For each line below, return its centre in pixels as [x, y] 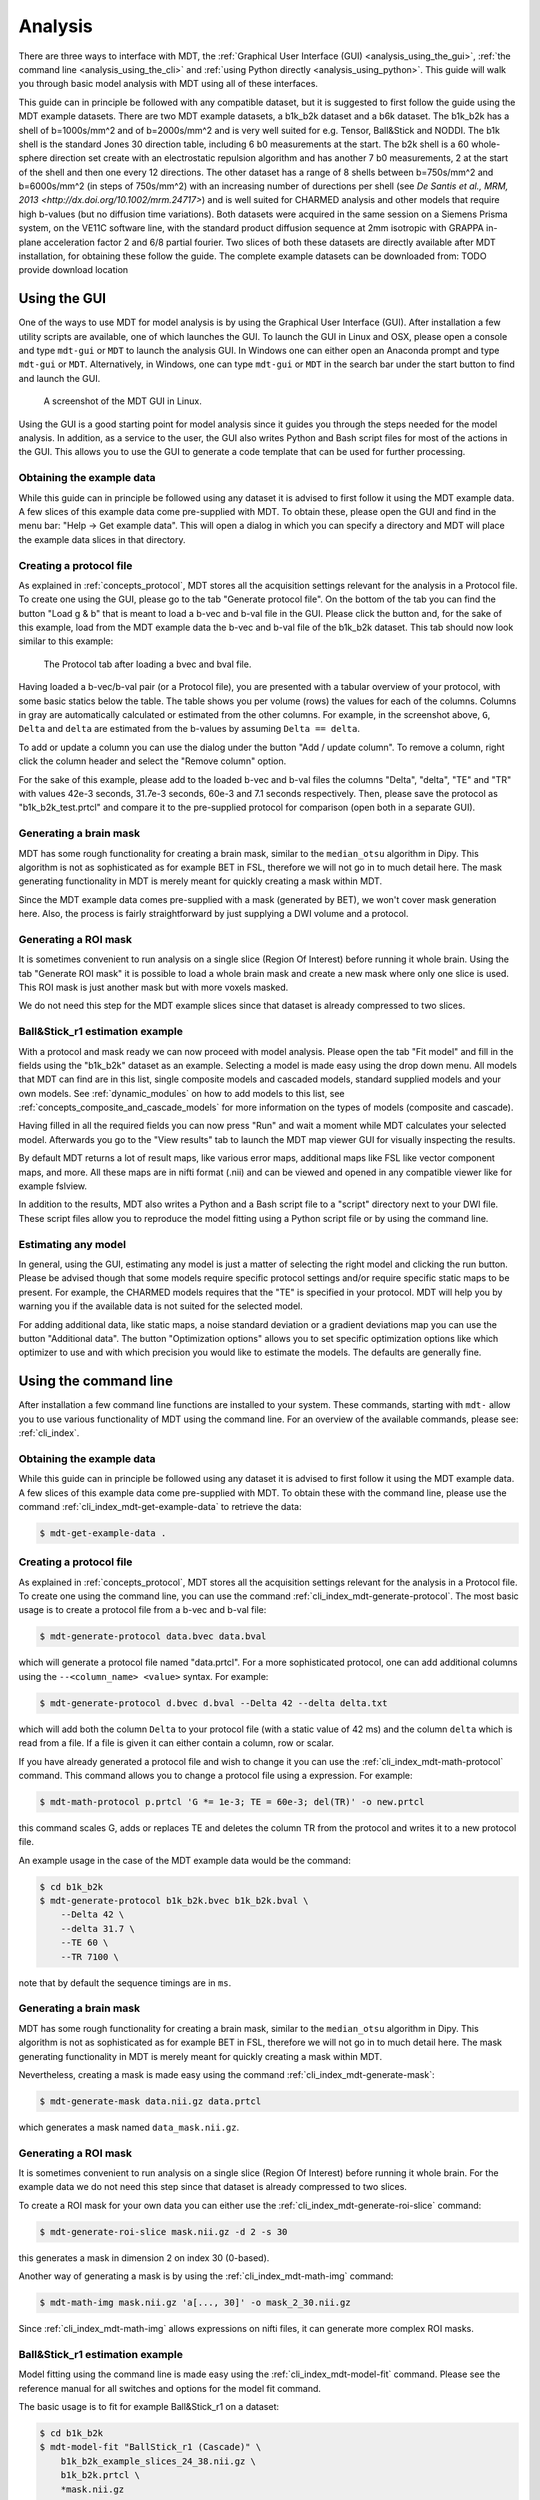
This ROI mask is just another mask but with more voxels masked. [153, 987]
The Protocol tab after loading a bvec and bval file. [147, 664]
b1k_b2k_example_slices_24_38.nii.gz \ [158, 2461]
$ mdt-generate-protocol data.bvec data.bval [153, 1636]
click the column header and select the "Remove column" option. [152, 761]
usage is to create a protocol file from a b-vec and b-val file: [142, 1610]
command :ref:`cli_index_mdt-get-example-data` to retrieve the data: [160, 1506]
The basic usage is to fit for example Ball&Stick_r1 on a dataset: [149, 2407]
